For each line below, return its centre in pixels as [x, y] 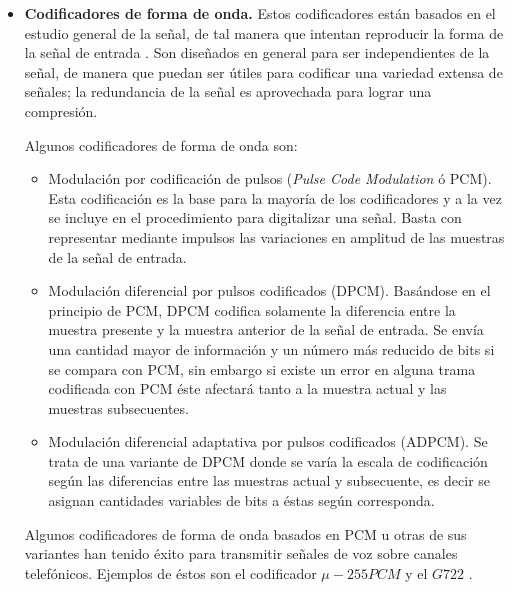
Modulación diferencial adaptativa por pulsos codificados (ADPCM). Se [268, 441]
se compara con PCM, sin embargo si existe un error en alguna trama [262, 368]
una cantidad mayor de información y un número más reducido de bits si [271, 348]
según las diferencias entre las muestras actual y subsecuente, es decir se [269, 480]
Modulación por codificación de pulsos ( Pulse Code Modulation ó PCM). [270, 178]
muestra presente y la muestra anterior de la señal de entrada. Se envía [266, 329]
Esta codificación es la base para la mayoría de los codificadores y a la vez [275, 197]
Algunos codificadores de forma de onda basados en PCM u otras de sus [245, 533]
